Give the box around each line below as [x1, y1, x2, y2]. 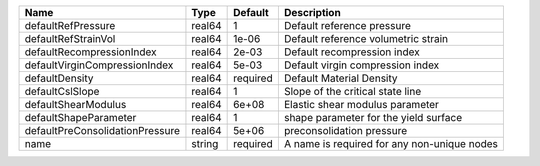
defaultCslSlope [24, 85, 100, 98]
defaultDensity [24, 71, 94, 85]
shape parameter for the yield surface [283, 111, 463, 124]
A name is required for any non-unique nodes [283, 137, 499, 150]
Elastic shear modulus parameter [283, 98, 440, 111]
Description [283, 6, 342, 19]
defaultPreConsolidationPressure [24, 124, 180, 137]
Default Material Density [283, 71, 398, 85]
